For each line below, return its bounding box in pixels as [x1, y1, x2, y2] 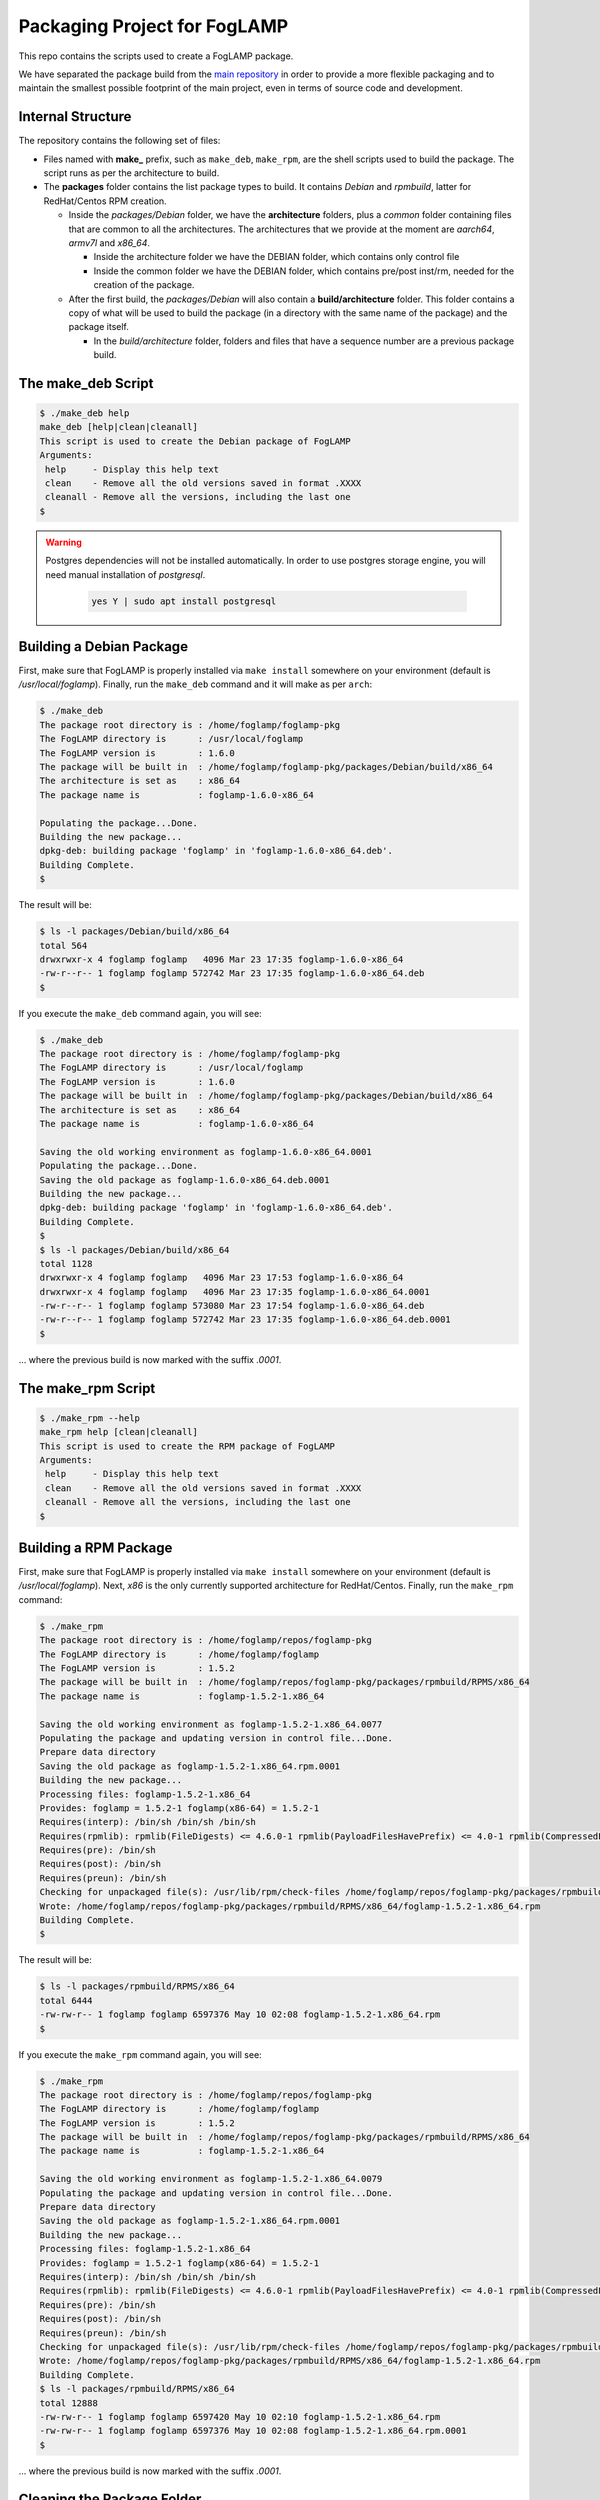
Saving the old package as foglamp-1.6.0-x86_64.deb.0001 [39, 1174, 330, 1185]
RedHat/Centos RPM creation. [43, 195, 167, 207]
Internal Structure [18, 108, 132, 125]
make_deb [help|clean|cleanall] [39, 421, 199, 433]
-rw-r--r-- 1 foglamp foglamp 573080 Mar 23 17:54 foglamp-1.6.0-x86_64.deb [39, 1300, 425, 1312]
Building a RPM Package [18, 1539, 173, 1556]
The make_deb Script [18, 375, 154, 392]
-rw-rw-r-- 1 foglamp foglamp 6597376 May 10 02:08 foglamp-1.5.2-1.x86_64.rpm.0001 [39, 2425, 467, 2437]
